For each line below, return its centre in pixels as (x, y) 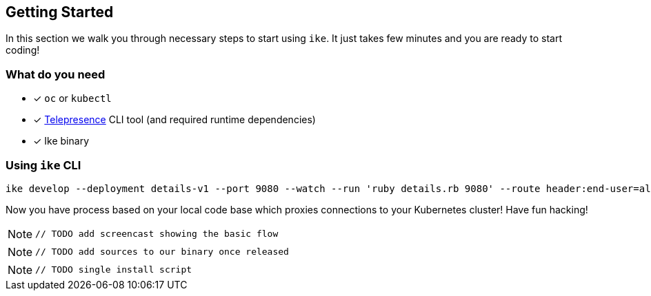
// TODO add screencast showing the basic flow (157, 234)
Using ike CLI (43, 165)
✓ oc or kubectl (72, 98)
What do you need (56, 74)
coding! (23, 50)
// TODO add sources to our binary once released (162, 252)
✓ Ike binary (61, 141)
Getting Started (60, 12)
